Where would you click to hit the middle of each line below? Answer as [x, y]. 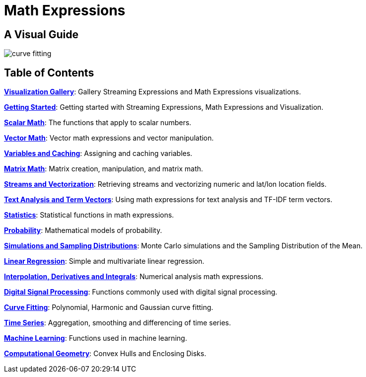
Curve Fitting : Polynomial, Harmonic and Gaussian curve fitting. [109, 307]
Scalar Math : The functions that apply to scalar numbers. [98, 123]
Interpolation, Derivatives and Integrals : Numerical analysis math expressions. [134, 277]
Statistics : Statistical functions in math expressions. [89, 215]
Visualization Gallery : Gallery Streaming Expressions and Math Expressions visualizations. [153, 92]
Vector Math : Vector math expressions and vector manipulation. [109, 138]
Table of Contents [49, 73]
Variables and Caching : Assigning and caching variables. [98, 153]
